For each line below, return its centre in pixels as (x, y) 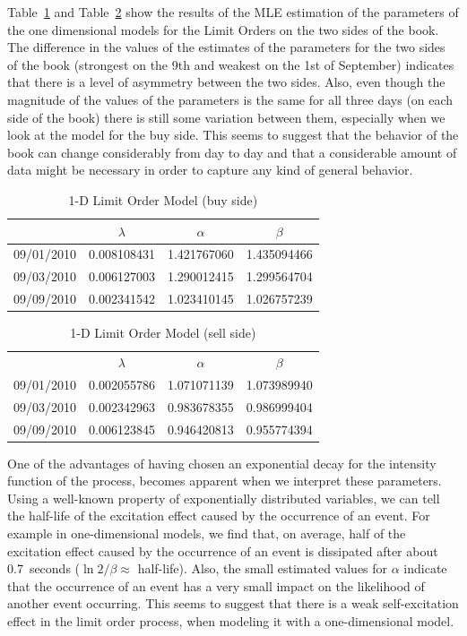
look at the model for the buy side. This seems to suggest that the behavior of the (233, 135)
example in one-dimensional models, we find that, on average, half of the (207, 533)
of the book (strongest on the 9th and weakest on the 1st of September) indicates (231, 64)
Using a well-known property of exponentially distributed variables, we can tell (224, 498)
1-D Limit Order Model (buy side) (163, 199)
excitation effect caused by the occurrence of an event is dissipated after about (223, 550)
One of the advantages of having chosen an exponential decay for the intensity (222, 463)
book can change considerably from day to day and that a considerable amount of (232, 152)
